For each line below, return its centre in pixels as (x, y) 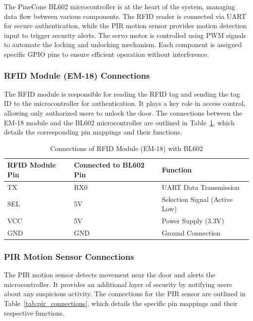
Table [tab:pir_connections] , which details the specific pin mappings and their (121, 303)
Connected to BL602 (109, 165)
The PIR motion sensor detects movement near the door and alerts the (110, 275)
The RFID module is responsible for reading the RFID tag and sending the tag (122, 93)
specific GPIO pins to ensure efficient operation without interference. (107, 54)
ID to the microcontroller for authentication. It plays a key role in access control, (125, 103)
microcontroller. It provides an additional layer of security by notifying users (118, 284)
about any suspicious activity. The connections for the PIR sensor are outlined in (125, 294)
